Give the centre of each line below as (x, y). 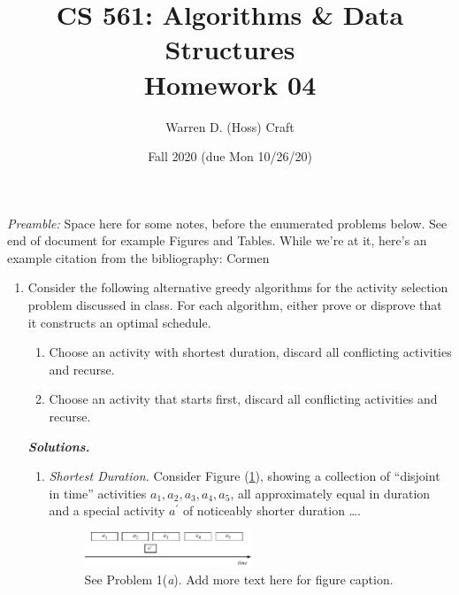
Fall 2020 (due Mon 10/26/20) (230, 156)
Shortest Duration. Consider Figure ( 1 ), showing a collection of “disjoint (245, 476)
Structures (230, 49)
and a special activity (107, 510)
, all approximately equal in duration (330, 493)
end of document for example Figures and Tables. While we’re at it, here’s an (217, 240)
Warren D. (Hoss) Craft (230, 126)
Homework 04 (230, 84)
